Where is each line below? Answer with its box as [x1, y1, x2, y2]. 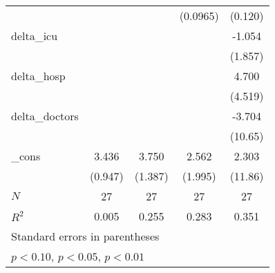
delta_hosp [11, 68, 66, 84]
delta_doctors [11, 108, 79, 124]
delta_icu [11, 28, 58, 44]
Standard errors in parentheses [11, 228, 160, 244]
